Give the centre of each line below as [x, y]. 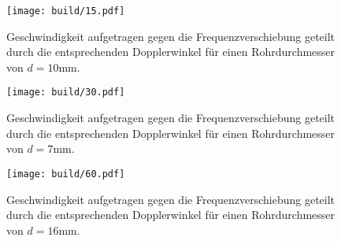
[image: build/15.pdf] [66, 11]
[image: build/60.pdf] [66, 174]
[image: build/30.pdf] [66, 93]
